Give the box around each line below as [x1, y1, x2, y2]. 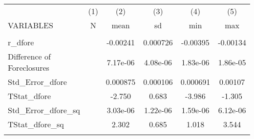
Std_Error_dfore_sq [8, 104, 80, 116]
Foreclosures [8, 62, 49, 73]
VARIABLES [8, 20, 53, 31]
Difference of [8, 51, 51, 62]
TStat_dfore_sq [8, 119, 64, 130]
